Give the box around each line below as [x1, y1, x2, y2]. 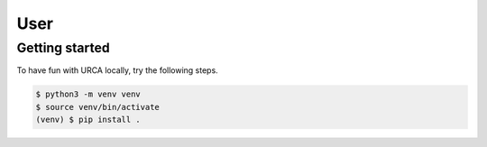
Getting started [16, 40, 110, 56]
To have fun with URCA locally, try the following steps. [16, 65, 218, 76]
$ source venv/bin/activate [35, 102, 160, 112]
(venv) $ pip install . [35, 115, 142, 125]
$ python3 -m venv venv [35, 89, 142, 99]
